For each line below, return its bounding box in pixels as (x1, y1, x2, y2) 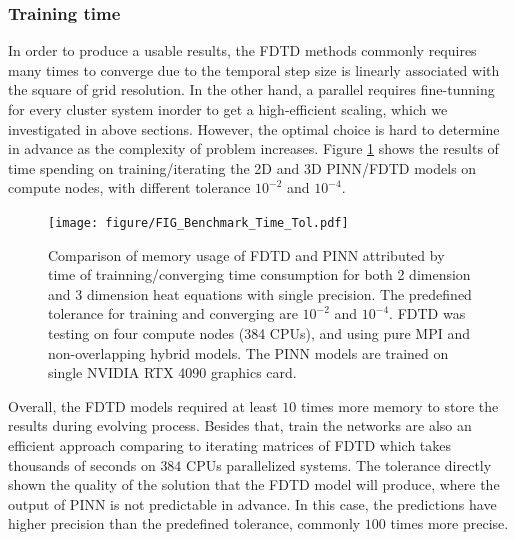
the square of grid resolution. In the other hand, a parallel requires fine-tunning (8, 79, 495, 100)
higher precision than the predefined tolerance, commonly (8, 513, 361, 534)
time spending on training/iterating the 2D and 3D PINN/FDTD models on (8, 157, 477, 178)
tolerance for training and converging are (48, 303, 298, 324)
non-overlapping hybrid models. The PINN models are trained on (48, 342, 449, 363)
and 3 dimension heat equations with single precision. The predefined (48, 283, 472, 304)
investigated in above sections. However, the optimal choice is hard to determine (8, 118, 500, 139)
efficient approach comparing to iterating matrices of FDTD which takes (8, 434, 452, 455)
